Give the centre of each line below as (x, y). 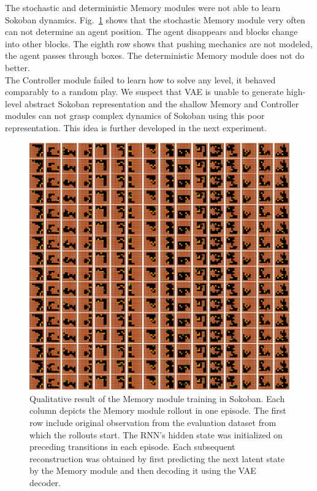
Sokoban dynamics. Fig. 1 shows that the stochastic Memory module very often (155, 19)
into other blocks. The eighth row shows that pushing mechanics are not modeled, (159, 43)
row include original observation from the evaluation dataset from (153, 423)
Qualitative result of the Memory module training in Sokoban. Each (157, 398)
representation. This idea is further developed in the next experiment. (136, 127)
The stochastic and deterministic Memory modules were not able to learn (143, 7)
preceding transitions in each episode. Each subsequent (132, 447)
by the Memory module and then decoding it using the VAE (143, 470)
